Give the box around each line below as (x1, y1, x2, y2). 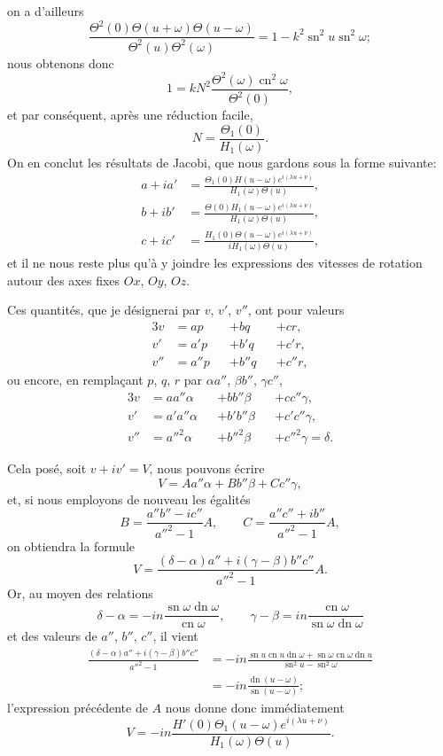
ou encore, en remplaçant (7, 370, 144, 388)
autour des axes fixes (7, 270, 120, 289)
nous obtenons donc (7, 53, 114, 72)
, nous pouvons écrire (149, 459, 265, 478)
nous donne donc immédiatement (165, 698, 345, 716)
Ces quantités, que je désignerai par (7, 300, 201, 319)
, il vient (152, 627, 198, 645)
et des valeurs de (7, 627, 97, 645)
